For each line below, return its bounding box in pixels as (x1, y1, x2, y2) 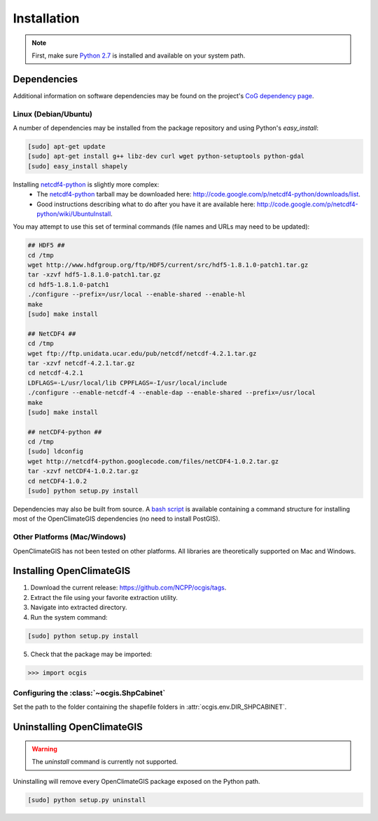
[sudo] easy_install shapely (27, 162, 128, 170)
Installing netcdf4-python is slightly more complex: (13, 180, 160, 189)
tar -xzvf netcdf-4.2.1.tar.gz (27, 359, 136, 367)
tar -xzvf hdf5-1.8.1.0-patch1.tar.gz (27, 271, 161, 279)
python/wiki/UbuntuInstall (36, 209, 111, 218)
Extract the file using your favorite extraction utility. (30, 593, 178, 601)
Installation (13, 11, 80, 26)
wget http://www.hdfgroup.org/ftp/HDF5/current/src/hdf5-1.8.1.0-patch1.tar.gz (27, 261, 309, 269)
